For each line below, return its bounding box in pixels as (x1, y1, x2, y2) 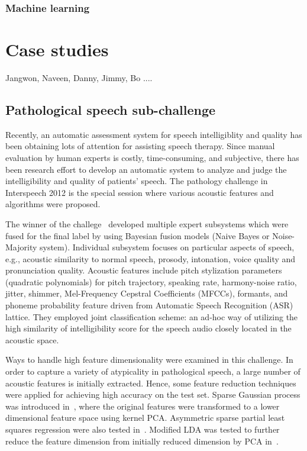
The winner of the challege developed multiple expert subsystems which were (5, 217, 289, 230)
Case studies (5, 37, 109, 62)
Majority (5, 241, 37, 253)
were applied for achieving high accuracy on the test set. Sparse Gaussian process (5, 388, 300, 401)
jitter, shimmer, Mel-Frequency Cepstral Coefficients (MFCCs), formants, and (5, 287, 288, 299)
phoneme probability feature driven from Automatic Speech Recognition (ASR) (5, 299, 293, 311)
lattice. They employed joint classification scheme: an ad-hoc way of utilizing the (5, 310, 298, 323)
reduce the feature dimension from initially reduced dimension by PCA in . (5, 434, 279, 447)
